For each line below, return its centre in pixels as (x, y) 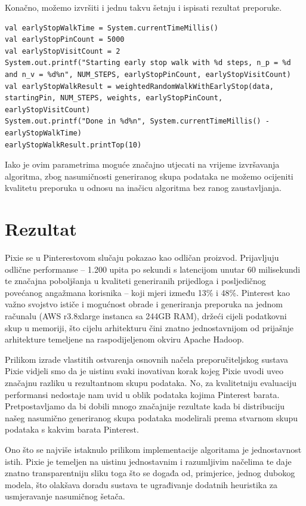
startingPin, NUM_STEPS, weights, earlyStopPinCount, (114, 98)
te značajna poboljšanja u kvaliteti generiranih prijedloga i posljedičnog (135, 281)
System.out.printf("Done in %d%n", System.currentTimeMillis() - (137, 121)
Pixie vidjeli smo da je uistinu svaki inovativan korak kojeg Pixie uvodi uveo (144, 371)
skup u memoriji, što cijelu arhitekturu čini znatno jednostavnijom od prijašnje (149, 327)
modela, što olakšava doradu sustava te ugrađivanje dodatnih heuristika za (141, 484)
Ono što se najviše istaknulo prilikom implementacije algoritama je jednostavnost (153, 449)
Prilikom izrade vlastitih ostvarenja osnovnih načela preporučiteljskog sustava (146, 359)
